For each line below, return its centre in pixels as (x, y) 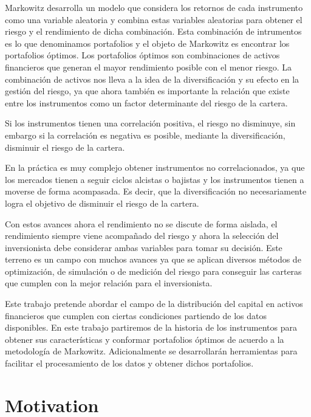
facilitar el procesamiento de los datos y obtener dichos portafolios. (129, 363)
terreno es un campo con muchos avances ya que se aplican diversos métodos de (153, 259)
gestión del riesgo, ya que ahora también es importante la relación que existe (147, 91)
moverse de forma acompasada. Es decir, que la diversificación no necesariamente (156, 191)
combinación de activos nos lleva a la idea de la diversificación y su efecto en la (152, 79)
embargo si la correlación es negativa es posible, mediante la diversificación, (145, 135)
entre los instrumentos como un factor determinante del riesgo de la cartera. (146, 102)
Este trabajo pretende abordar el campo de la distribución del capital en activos (154, 304)
